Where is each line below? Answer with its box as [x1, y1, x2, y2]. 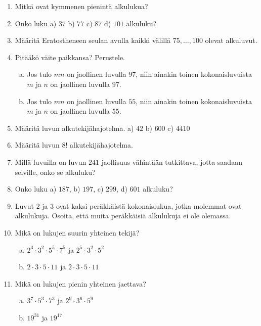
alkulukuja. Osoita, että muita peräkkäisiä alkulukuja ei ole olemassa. [15, 210, 231, 221]
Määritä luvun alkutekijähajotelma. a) [15, 122, 134, 133]
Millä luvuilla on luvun [15, 156, 86, 167]
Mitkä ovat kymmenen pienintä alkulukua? [15, 1, 148, 11]
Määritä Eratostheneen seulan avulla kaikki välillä [15, 35, 171, 45]
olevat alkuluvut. [205, 35, 257, 45]
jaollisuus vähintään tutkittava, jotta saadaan [101, 156, 242, 167]
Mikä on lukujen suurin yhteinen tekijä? [15, 227, 140, 238]
